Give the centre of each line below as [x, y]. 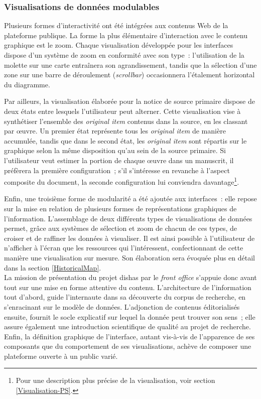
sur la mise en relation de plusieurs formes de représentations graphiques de [120, 208]
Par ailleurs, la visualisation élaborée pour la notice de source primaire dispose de [129, 101]
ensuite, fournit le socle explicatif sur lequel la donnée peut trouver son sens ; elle [130, 316]
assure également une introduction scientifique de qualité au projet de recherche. [127, 326]
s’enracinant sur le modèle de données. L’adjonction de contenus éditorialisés [122, 306]
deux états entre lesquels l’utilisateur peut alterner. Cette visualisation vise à [122, 111]
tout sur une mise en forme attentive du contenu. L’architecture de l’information [128, 287]
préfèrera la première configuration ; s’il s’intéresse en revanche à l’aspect [117, 170]
